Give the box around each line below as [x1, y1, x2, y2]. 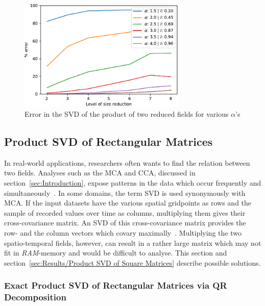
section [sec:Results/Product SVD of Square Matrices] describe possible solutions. [4, 257, 261, 268]
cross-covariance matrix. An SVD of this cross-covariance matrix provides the [4, 217, 246, 228]
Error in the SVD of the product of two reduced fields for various [25, 109, 229, 119]
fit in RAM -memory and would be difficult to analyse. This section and [4, 247, 227, 258]
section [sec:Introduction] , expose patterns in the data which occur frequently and [4, 177, 261, 188]
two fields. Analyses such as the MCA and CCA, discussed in [4, 167, 196, 178]
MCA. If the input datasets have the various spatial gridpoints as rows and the [4, 197, 252, 208]
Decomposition [4, 291, 66, 303]
